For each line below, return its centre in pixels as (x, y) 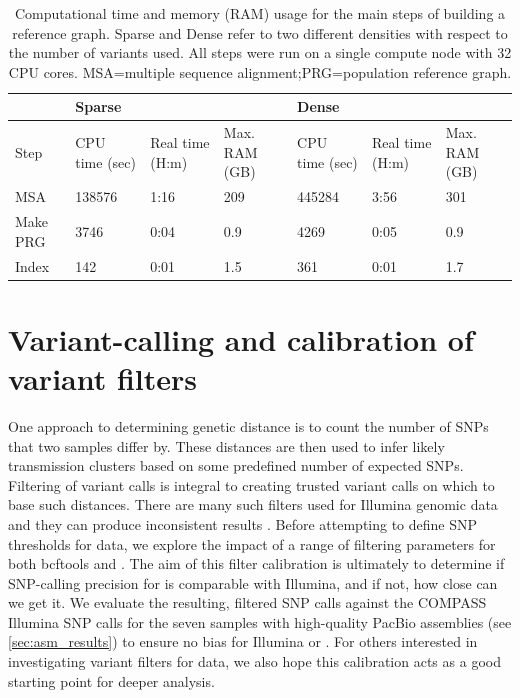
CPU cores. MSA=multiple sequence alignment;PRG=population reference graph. (260, 71)
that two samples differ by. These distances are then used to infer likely (226, 445)
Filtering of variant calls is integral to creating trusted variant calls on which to (251, 484)
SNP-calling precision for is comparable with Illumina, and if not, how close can (253, 582)
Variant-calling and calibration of (241, 338)
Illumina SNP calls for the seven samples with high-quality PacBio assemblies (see (260, 621)
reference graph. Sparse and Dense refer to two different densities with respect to (260, 32)
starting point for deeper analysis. (111, 680)
